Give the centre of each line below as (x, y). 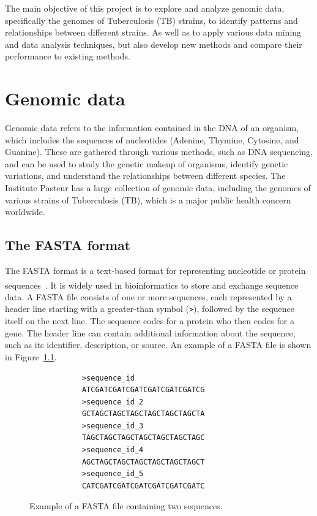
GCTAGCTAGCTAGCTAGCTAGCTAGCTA (143, 414)
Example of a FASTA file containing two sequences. (126, 506)
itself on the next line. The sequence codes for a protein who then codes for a (150, 321)
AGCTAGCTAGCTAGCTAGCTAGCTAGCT (143, 462)
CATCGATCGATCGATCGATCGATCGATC (143, 486)
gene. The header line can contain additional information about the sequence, (150, 332)
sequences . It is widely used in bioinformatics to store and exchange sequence (152, 285)
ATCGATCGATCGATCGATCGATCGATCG (143, 390)
